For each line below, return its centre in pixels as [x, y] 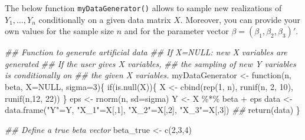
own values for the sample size [59, 31]
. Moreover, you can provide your [240, 19]
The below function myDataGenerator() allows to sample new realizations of [143, 8]
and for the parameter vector [176, 31]
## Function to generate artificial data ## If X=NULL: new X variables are [146, 52]
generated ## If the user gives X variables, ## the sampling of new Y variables [150, 63]
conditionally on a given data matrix [105, 19]
